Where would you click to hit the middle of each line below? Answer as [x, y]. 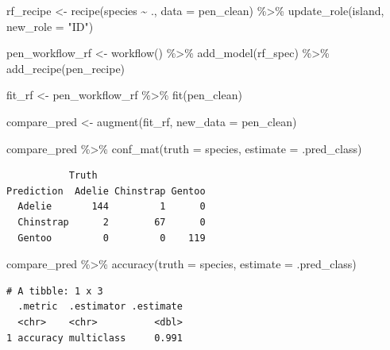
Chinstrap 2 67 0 [112, 222]
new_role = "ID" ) [50, 26]
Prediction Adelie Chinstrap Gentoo [106, 191]
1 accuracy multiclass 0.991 [95, 338]
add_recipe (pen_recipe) [66, 68]
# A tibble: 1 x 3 [55, 291]
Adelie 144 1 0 [112, 207]
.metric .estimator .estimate [100, 307]
